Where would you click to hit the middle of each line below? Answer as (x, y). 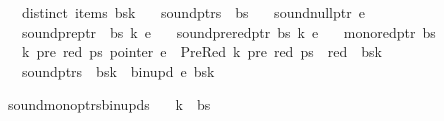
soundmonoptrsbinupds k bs (109, 104)
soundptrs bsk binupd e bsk (118, 70)
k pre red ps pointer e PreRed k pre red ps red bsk (201, 51)
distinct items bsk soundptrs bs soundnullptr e (193, 12)
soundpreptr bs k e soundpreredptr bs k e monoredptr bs (228, 31)
